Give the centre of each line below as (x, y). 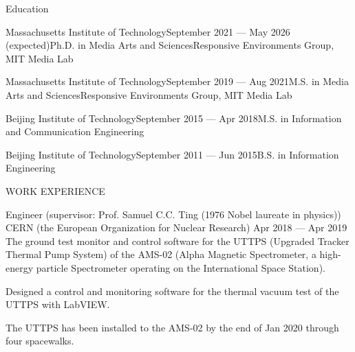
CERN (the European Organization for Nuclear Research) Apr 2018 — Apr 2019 (176, 227)
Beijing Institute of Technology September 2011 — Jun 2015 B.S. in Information (172, 154)
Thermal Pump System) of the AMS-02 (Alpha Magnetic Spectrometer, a (161, 254)
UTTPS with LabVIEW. (58, 304)
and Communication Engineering (75, 131)
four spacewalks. (40, 341)
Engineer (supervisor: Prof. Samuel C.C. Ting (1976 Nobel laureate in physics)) (173, 214)
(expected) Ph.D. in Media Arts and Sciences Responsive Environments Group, (170, 45)
